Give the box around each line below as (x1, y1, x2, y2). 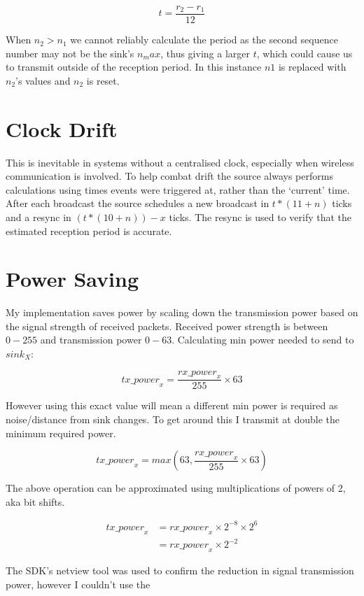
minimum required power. (6, 425, 116, 440)
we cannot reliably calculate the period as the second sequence (70, 32, 338, 47)
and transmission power (40, 332, 142, 347)
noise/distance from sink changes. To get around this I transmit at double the (6, 412, 339, 427)
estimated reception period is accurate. (6, 223, 172, 238)
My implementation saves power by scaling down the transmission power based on (6, 305, 358, 320)
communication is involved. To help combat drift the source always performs (6, 169, 333, 183)
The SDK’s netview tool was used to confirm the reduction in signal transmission (6, 563, 354, 578)
